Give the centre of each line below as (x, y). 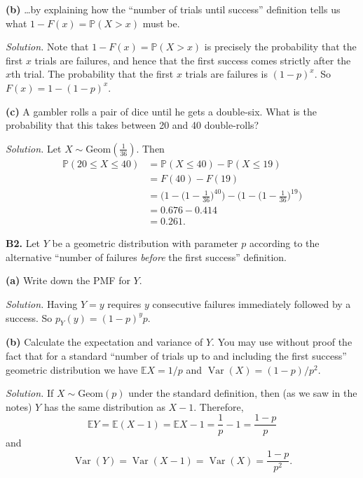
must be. (161, 23)
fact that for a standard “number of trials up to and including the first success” (176, 356)
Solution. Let (34, 148)
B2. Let (23, 243)
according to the (284, 243)
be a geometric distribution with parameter (145, 243)
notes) (19, 406)
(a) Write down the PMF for (68, 280)
